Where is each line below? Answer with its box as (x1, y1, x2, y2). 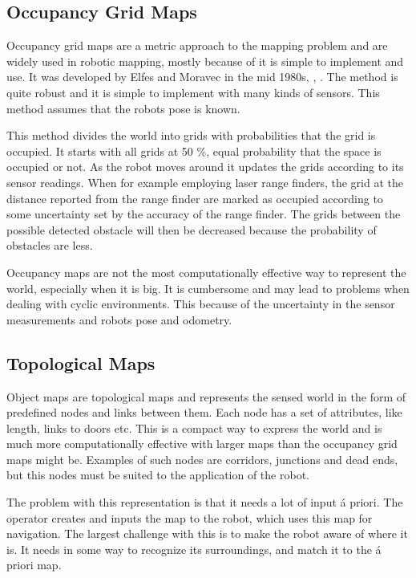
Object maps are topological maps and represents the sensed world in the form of (6, 388, 406, 405)
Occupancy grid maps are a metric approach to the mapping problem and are (6, 37, 388, 54)
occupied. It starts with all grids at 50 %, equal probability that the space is (6, 142, 382, 159)
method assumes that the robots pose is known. (6, 100, 240, 116)
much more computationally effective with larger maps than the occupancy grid (6, 435, 398, 452)
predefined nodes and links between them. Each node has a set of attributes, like (6, 404, 402, 421)
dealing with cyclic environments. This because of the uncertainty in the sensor (6, 295, 395, 312)
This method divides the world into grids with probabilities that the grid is (6, 127, 376, 144)
